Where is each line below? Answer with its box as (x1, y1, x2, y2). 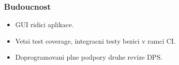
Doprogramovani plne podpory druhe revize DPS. (15, 52, 163, 62)
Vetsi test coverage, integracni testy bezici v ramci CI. (15, 35, 176, 46)
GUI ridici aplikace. (15, 19, 74, 30)
